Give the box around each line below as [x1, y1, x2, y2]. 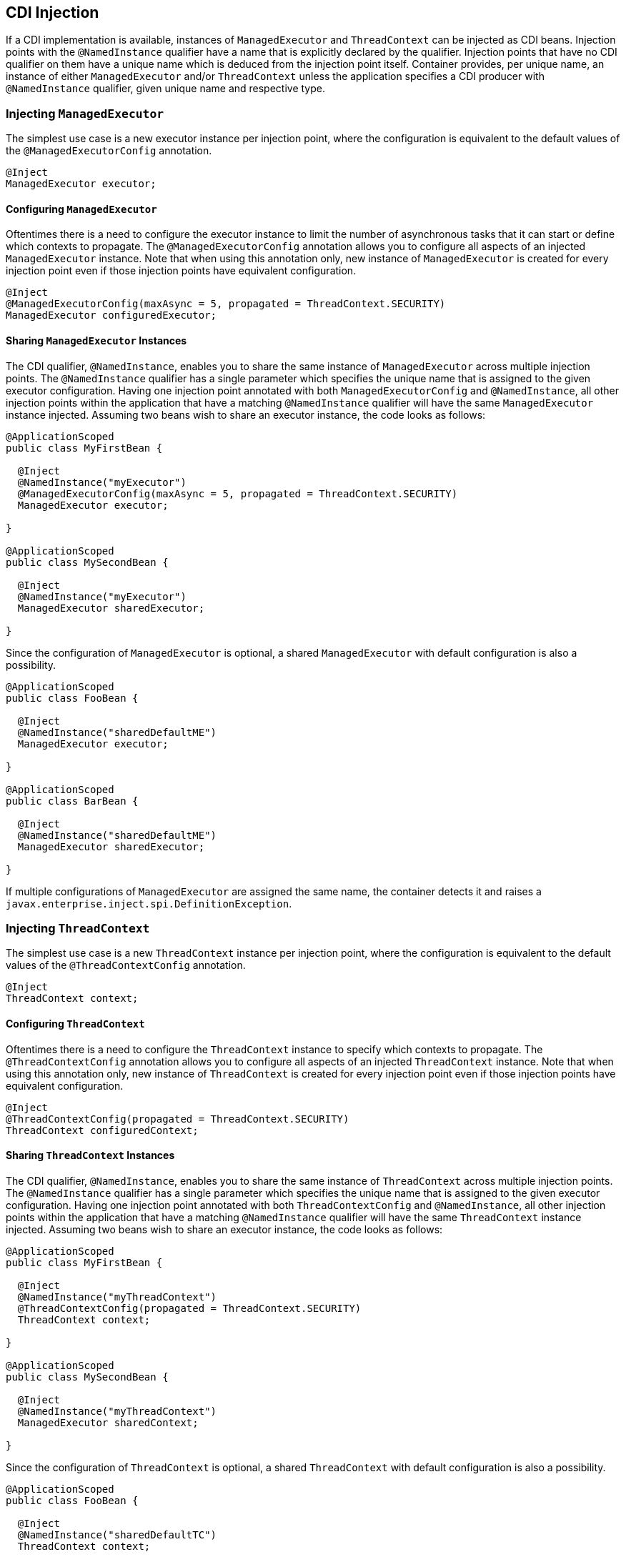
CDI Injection [6, 4, 99, 21]
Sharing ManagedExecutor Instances [6, 334, 187, 347]
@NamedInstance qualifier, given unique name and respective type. [6, 82, 325, 95]
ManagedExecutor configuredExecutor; [6, 309, 217, 322]
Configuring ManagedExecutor [6, 202, 157, 215]
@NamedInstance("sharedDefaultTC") [17, 1528, 217, 1541]
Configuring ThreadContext [6, 1017, 145, 1030]
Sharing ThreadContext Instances [6, 1149, 175, 1162]
